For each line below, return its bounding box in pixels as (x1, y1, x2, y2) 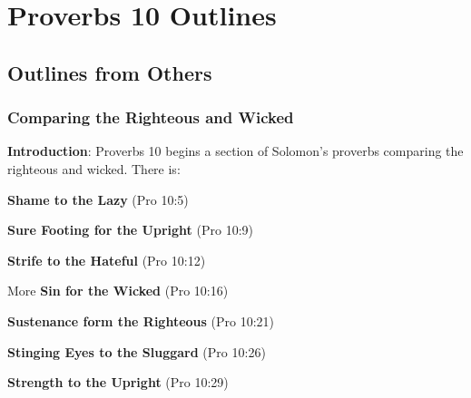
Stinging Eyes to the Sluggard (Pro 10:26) (7, 342, 266, 361)
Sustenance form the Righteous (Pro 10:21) (7, 311, 275, 330)
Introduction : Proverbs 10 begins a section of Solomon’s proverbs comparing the (7, 141, 464, 160)
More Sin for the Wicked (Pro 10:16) (7, 281, 229, 300)
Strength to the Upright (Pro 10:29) (7, 373, 229, 392)
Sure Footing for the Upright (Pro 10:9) (7, 220, 253, 239)
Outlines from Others (7, 58, 212, 86)
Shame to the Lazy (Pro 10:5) (7, 189, 189, 209)
